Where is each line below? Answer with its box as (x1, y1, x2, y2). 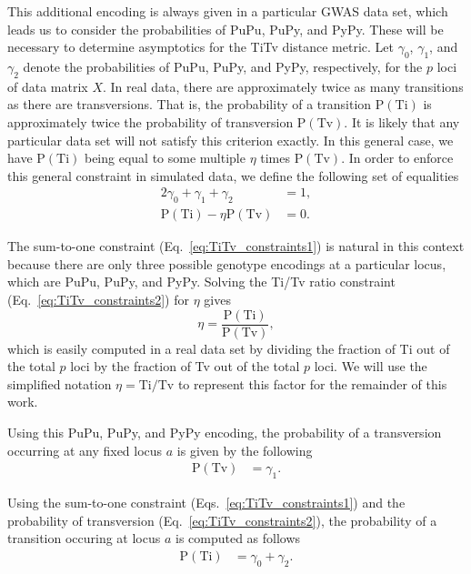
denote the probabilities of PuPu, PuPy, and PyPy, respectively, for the (23, 56, 423, 76)
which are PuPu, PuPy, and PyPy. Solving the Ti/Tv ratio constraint (7, 272, 396, 291)
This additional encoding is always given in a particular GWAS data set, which (7, 2, 448, 20)
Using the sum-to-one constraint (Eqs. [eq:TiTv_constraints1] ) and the (7, 493, 406, 512)
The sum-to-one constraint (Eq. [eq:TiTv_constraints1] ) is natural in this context (7, 237, 465, 256)
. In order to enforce (341, 148, 454, 167)
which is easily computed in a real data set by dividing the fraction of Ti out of (7, 338, 450, 357)
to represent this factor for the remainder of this (177, 374, 447, 393)
